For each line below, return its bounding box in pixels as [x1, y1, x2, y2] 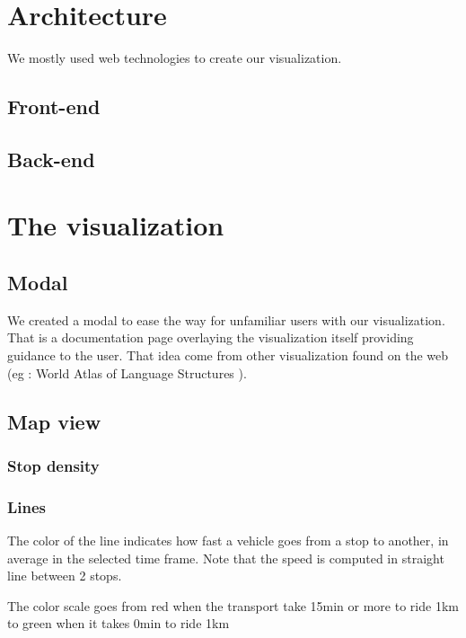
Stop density [7, 454, 100, 476]
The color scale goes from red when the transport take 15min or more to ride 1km [7, 596, 459, 615]
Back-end [7, 145, 95, 173]
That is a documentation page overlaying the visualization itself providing [7, 328, 414, 347]
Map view [7, 407, 101, 435]
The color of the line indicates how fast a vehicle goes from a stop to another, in [7, 531, 449, 550]
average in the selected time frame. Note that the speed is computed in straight [7, 548, 444, 567]
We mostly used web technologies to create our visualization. [7, 49, 342, 67]
